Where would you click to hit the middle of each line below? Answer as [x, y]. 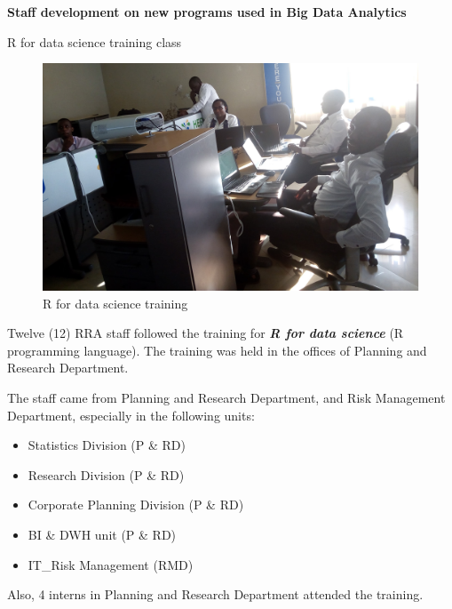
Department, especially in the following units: [131, 415]
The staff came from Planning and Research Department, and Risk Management [226, 398]
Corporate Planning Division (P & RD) [136, 505]
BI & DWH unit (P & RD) [102, 535]
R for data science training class [95, 41]
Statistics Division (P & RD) [107, 445]
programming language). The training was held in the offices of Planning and [217, 350]
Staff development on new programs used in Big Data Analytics [207, 12]
